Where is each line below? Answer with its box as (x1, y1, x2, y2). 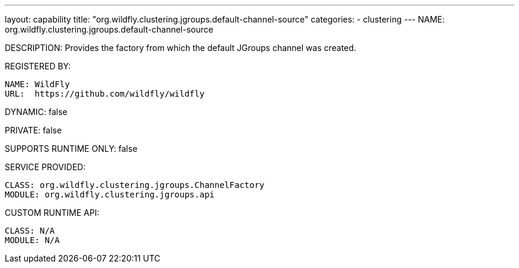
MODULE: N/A (5, 235, 60, 245)
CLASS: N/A (5, 226, 55, 235)
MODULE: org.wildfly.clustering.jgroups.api (5, 190, 215, 199)
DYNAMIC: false (5, 107, 68, 117)
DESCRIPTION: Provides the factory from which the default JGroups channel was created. (5, 43, 357, 53)
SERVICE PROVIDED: (5, 162, 86, 172)
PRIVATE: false (5, 125, 62, 135)
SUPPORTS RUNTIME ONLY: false (5, 143, 137, 154)
